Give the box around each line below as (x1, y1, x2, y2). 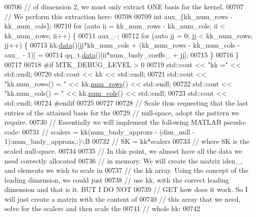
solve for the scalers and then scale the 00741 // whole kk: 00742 (4, 203, 200, 214)
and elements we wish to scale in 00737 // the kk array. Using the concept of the (4, 165, 249, 175)
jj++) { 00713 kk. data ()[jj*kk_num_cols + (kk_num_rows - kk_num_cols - (4, 40, 240, 50)
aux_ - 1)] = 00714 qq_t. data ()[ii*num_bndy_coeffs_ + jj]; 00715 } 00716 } (4, 49, 239, 59)
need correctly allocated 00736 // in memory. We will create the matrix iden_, (4, 155, 243, 165)
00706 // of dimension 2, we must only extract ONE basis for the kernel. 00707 (4, 1, 244, 11)
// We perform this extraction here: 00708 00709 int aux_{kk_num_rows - (4, 11, 233, 21)
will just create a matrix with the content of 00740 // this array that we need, (4, 193, 241, 204)
